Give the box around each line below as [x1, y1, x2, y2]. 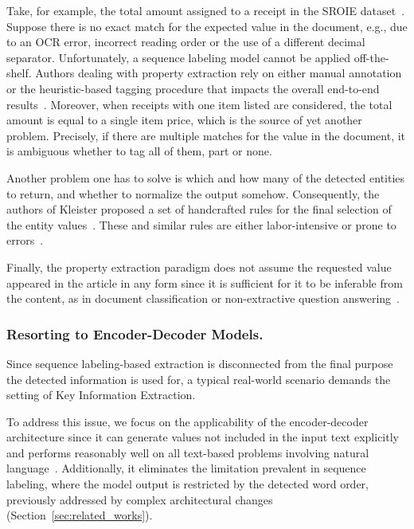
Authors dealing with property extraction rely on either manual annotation [35, 65, 402, 81]
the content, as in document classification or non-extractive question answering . [6, 290, 400, 307]
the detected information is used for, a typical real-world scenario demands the [6, 370, 391, 387]
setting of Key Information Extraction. [6, 386, 196, 403]
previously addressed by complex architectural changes [6, 491, 273, 507]
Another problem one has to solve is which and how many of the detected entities [6, 169, 405, 186]
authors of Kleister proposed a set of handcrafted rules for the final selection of [6, 201, 392, 217]
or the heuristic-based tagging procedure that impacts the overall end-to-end [6, 80, 380, 96]
